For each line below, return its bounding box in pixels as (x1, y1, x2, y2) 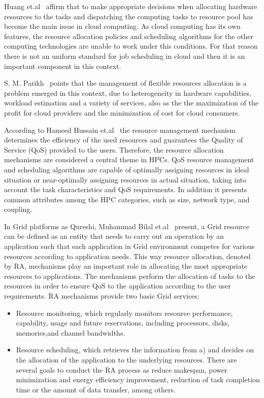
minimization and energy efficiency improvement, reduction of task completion (16, 374, 260, 385)
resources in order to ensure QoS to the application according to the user (4, 280, 232, 291)
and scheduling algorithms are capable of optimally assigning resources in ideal (4, 164, 249, 174)
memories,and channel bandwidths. (16, 327, 125, 338)
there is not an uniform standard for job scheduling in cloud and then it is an (4, 50, 245, 61)
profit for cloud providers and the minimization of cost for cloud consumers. (4, 107, 240, 118)
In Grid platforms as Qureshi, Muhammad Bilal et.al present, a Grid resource (4, 221, 249, 231)
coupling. (4, 204, 32, 214)
